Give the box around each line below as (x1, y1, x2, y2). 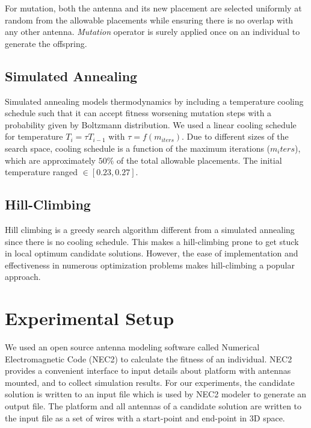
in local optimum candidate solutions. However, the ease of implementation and (5, 247, 298, 259)
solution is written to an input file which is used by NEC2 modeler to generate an (5, 388, 307, 400)
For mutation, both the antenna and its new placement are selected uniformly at (5, 2, 302, 14)
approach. (5, 270, 41, 283)
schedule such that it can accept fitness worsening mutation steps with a (5, 107, 272, 119)
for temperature (5, 130, 63, 143)
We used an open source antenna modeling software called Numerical (5, 341, 260, 353)
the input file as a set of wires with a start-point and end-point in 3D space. (5, 411, 285, 424)
